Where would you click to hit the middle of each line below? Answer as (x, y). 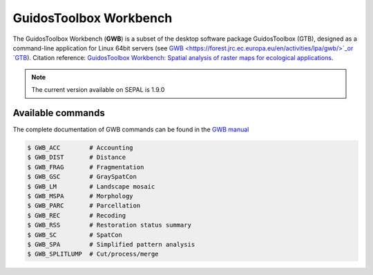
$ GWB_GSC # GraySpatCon (82, 177)
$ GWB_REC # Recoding (77, 215)
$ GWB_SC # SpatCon (75, 235)
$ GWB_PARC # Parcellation (84, 206)
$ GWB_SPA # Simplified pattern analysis (111, 244)
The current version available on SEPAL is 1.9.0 (98, 90)
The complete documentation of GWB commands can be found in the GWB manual (131, 130)
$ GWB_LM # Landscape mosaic (91, 186)
